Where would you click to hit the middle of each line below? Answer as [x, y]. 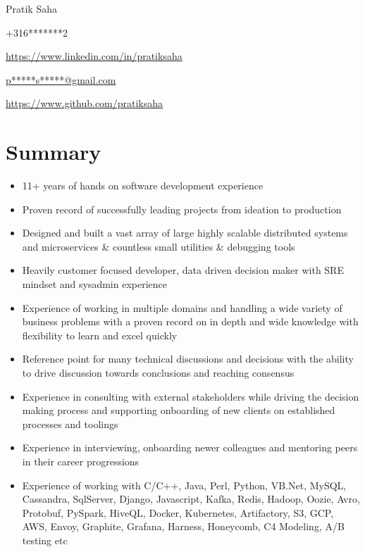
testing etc [45, 540]
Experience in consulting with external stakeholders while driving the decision [191, 396]
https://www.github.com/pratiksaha [85, 103]
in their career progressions [81, 461]
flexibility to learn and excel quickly [100, 335]
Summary [54, 152]
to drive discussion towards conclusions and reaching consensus [158, 373]
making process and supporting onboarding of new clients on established [179, 410]
